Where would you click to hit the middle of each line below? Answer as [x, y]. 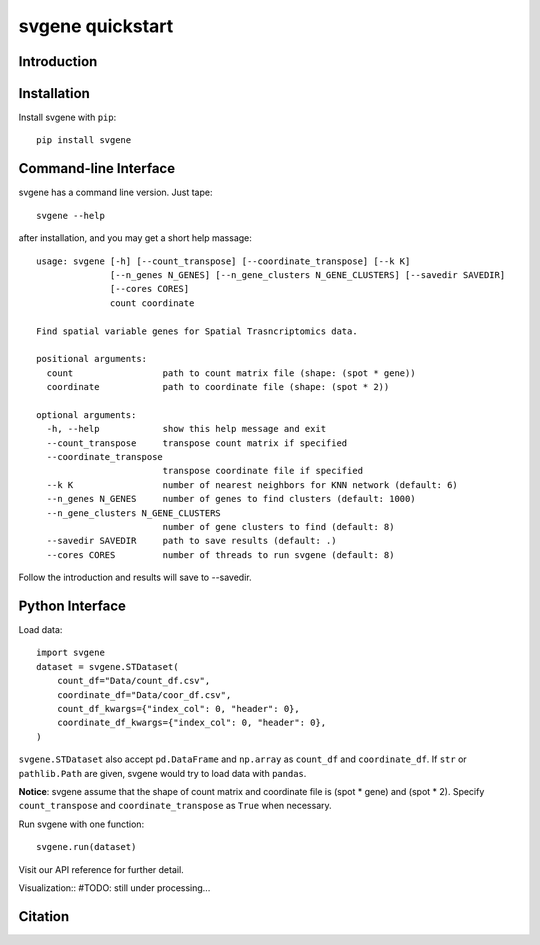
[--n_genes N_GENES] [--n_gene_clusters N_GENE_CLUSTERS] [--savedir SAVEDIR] [308, 274]
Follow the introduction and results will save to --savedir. [135, 577]
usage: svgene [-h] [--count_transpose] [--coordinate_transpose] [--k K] [223, 261]
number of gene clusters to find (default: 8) [278, 526]
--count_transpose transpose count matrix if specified [197, 443]
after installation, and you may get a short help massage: [135, 238]
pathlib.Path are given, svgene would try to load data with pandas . [162, 773]
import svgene [70, 653]
